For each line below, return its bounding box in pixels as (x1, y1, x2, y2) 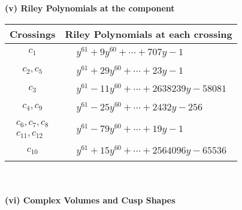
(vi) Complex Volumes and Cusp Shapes (5, 193, 176, 206)
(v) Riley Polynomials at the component (5, 2, 175, 14)
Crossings (10, 26, 56, 41)
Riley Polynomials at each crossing (65, 26, 232, 41)
